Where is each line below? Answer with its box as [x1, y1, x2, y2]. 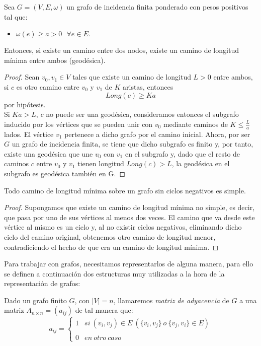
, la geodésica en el [171, 158, 230, 169]
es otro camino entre [16, 81, 79, 92]
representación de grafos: [4, 278, 80, 289]
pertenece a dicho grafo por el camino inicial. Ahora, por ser [64, 128, 250, 139]
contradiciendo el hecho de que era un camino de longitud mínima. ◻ [4, 241, 219, 252]
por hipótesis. [4, 99, 46, 109]
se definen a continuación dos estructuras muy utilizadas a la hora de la [4, 268, 225, 279]
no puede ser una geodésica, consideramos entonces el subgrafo [46, 109, 239, 119]
